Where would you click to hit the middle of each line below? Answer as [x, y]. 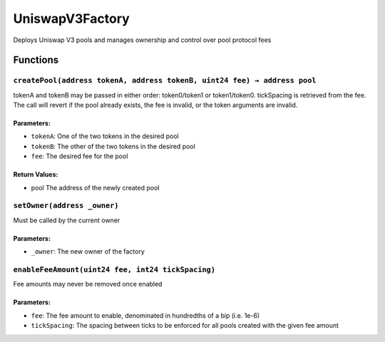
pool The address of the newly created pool [95, 187]
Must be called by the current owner [67, 220]
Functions [36, 60]
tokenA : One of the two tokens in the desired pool [105, 136]
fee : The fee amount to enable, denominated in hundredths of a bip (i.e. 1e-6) [145, 315]
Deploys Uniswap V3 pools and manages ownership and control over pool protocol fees [142, 40]
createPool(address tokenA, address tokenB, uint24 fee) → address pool [165, 81]
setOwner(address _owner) [66, 206]
